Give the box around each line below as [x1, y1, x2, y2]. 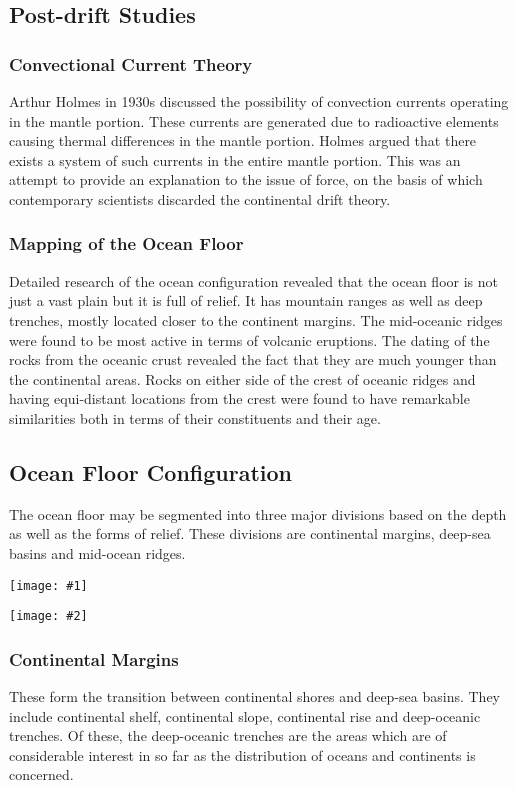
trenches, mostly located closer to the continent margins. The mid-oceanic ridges [9, 309, 503, 330]
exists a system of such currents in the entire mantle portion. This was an [9, 149, 461, 170]
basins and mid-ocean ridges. [9, 542, 186, 563]
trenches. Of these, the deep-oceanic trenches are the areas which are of [9, 725, 447, 746]
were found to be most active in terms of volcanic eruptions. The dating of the [9, 329, 490, 350]
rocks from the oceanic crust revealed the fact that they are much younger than [9, 349, 497, 370]
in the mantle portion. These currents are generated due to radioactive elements [9, 110, 499, 131]
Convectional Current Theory [9, 51, 253, 76]
